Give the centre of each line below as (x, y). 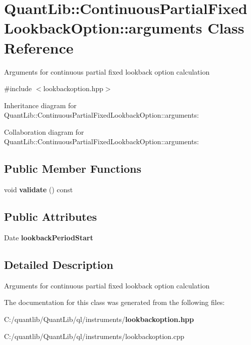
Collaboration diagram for (44, 131)
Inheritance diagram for (40, 105)
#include (18, 88)
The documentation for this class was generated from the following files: (114, 302)
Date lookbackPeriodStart (49, 238)
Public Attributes (51, 217)
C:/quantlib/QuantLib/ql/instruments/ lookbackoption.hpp (99, 319)
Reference (39, 47)
